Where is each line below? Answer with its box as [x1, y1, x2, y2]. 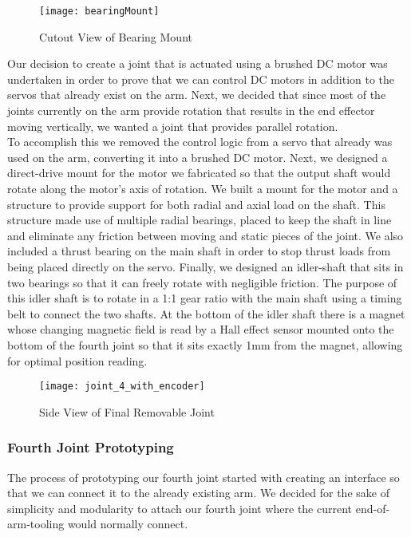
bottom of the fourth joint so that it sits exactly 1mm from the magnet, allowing [7, 336, 403, 353]
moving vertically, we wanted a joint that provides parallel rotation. [7, 117, 338, 134]
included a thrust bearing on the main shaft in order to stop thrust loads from [7, 243, 391, 259]
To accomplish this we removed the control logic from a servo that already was [7, 133, 393, 150]
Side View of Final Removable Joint [39, 403, 215, 420]
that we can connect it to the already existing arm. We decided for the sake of [7, 484, 389, 501]
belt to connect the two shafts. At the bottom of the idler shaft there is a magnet [7, 305, 405, 322]
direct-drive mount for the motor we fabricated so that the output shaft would [7, 164, 391, 181]
